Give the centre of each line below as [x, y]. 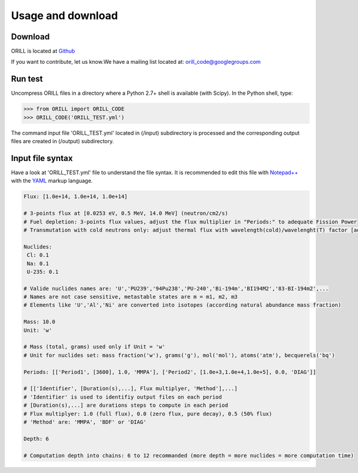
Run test [27, 79]
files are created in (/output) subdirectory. [63, 141]
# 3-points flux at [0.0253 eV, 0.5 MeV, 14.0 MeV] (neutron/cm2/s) [126, 214]
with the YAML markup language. [52, 181]
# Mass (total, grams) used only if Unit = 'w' [94, 347]
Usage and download [65, 16]
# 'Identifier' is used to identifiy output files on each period [123, 397]
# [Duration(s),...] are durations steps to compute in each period [126, 405]
